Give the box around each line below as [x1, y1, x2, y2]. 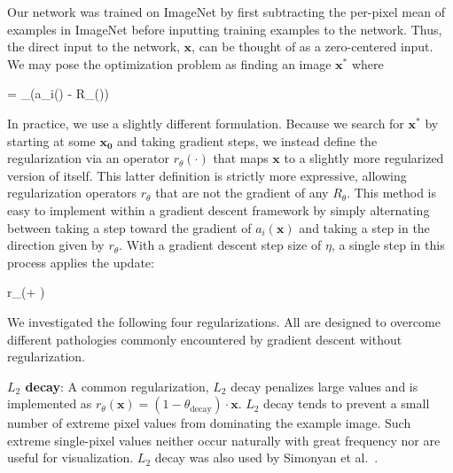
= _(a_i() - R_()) [7, 84, 109, 103]
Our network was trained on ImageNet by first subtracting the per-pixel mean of [7, 3, 445, 20]
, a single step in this [331, 236, 445, 254]
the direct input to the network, [7, 37, 180, 56]
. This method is [347, 183, 437, 202]
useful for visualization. [7, 448, 134, 467]
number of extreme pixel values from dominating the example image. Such [7, 414, 411, 432]
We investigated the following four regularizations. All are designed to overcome [7, 312, 441, 330]
